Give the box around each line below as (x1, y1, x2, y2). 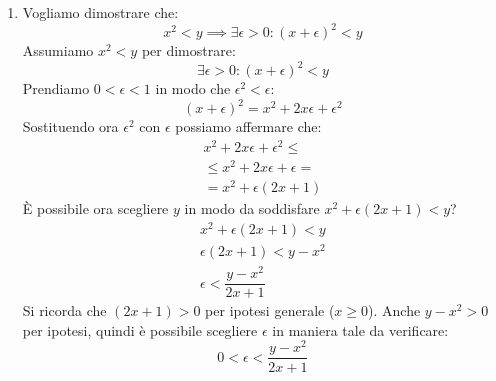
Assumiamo (22, 40, 94, 61)
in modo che (155, 78, 231, 99)
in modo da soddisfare (184, 198, 320, 219)
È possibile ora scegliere (22, 198, 169, 219)
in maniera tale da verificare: (272, 319, 449, 340)
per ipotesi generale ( (205, 300, 335, 321)
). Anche (368, 300, 421, 321)
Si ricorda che (22, 300, 107, 321)
